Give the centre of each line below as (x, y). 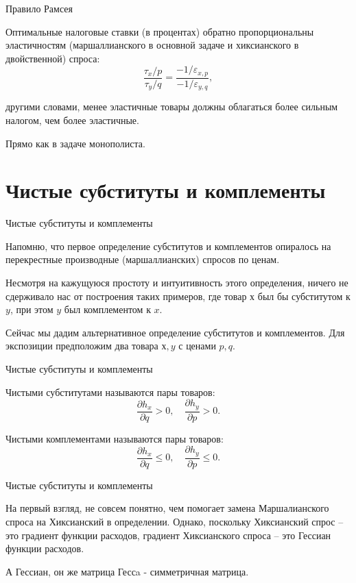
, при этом (32, 309)
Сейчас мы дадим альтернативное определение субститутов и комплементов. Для (175, 332)
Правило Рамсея (39, 8)
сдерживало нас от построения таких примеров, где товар (126, 296)
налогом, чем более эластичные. (72, 120)
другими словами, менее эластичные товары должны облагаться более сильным (172, 107)
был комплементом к (107, 309)
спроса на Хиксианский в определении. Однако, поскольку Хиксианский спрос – (175, 521)
